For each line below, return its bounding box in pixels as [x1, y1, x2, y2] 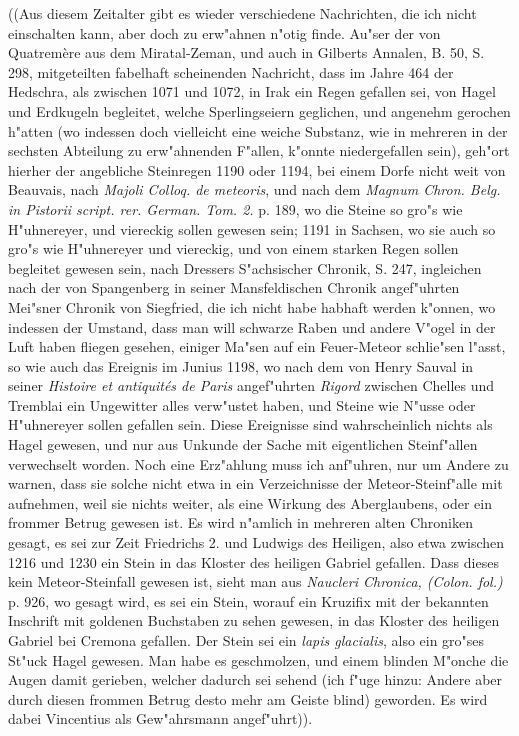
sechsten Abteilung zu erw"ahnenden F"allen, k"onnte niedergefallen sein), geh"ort [8, 140, 510, 161]
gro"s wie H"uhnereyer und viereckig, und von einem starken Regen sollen [8, 238, 459, 259]
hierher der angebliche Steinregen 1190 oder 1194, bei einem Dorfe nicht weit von [8, 159, 506, 180]
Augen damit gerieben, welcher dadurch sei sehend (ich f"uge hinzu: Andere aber [8, 669, 503, 690]
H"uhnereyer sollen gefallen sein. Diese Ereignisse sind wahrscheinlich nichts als [8, 414, 493, 435]
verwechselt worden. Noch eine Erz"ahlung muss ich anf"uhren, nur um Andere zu [8, 453, 509, 474]
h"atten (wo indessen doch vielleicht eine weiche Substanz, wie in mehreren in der [8, 120, 508, 141]
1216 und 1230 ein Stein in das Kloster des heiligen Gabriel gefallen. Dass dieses [8, 551, 499, 572]
